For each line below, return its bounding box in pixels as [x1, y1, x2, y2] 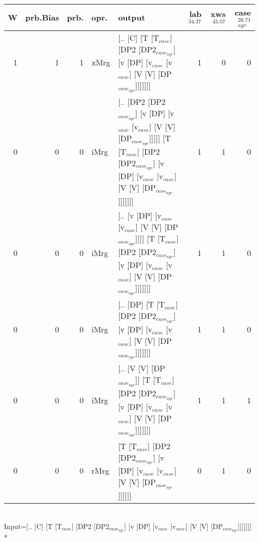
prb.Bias [25, 11, 59, 23]
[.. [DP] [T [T [118, 298, 165, 310]
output [118, 11, 145, 23]
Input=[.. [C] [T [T [4, 521, 62, 531]
